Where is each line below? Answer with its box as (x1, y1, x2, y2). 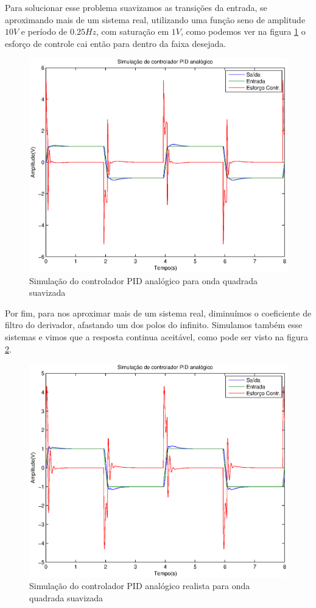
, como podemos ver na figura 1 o (180, 25, 306, 38)
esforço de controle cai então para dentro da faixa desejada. (5, 37, 226, 49)
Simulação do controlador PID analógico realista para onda (29, 579, 250, 592)
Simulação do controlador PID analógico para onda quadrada (29, 274, 258, 287)
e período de (21, 25, 68, 38)
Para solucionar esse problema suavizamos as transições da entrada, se (5, 1, 267, 13)
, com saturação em (96, 25, 169, 38)
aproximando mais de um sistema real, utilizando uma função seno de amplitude (5, 13, 306, 26)
